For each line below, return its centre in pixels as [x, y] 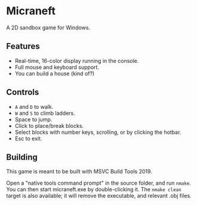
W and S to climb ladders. [45, 113]
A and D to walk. [34, 106]
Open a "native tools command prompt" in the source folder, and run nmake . [98, 183]
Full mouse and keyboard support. [57, 67]
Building [22, 157]
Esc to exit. [28, 138]
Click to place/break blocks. [49, 126]
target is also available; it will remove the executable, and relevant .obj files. [99, 196]
